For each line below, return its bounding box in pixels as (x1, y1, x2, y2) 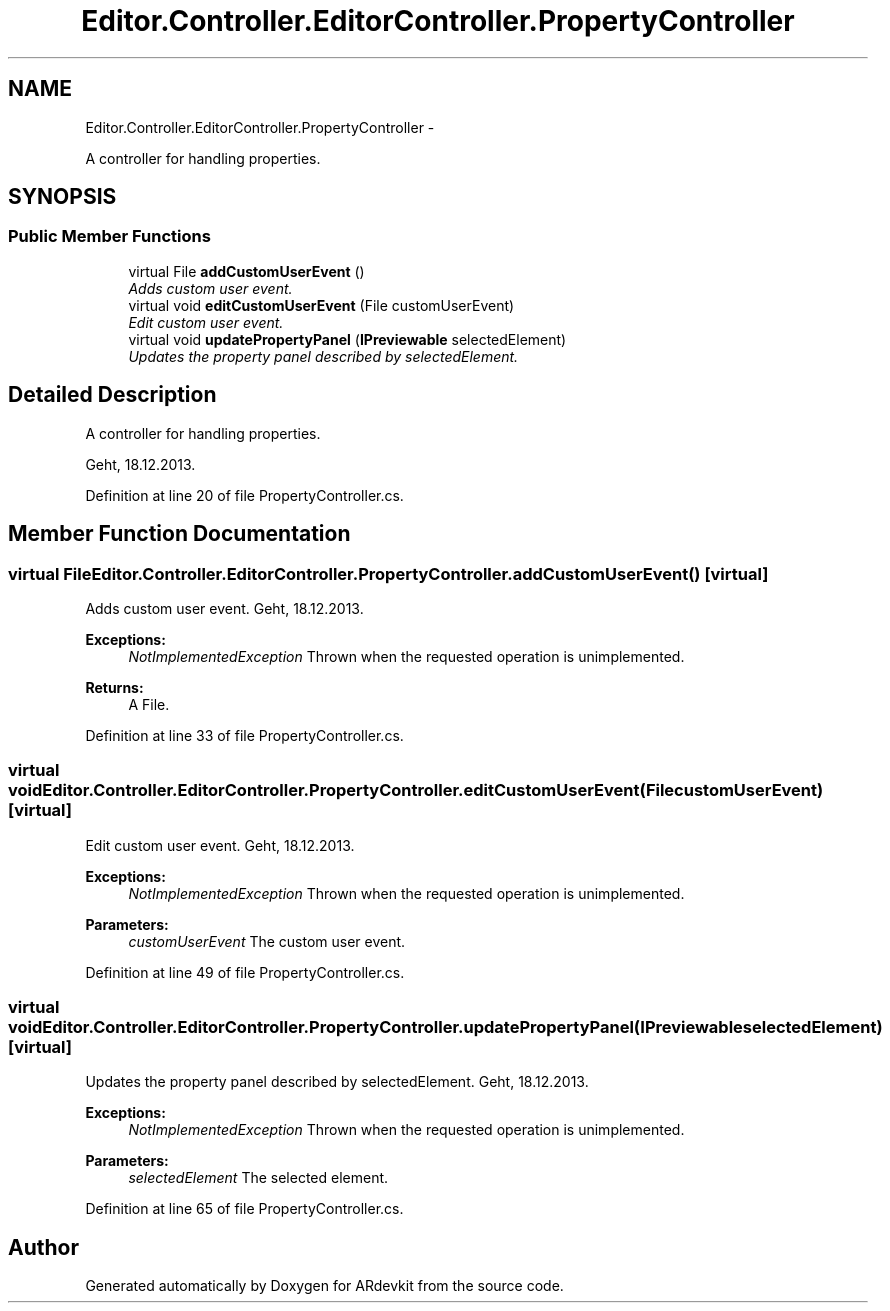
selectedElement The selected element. (128, 1169, 389, 1187)
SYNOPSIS (8, 184, 117, 210)
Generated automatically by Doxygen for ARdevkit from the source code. (85, 1277, 564, 1295)
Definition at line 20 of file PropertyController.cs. (85, 486, 404, 504)
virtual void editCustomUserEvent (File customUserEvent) (128, 296, 515, 314)
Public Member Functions (8, 226, 211, 247)
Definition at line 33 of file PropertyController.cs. (85, 726, 404, 744)
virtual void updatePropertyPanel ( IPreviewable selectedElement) (128, 330, 567, 348)
